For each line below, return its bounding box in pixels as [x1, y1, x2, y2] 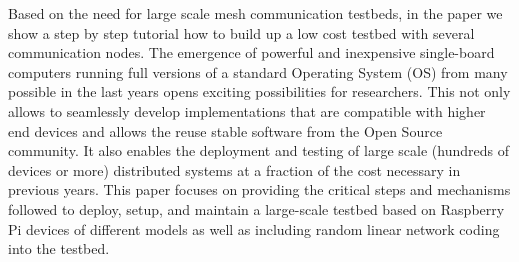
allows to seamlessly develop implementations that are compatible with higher [8, 100, 486, 121]
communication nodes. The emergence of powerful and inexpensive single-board [8, 42, 495, 63]
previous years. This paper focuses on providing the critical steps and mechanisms [8, 179, 511, 200]
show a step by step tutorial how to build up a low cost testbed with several [8, 22, 475, 43]
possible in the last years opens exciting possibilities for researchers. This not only [8, 81, 511, 102]
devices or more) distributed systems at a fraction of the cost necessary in [8, 159, 461, 180]
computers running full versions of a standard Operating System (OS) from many [8, 61, 508, 82]
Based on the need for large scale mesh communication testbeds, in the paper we [8, 3, 503, 23]
